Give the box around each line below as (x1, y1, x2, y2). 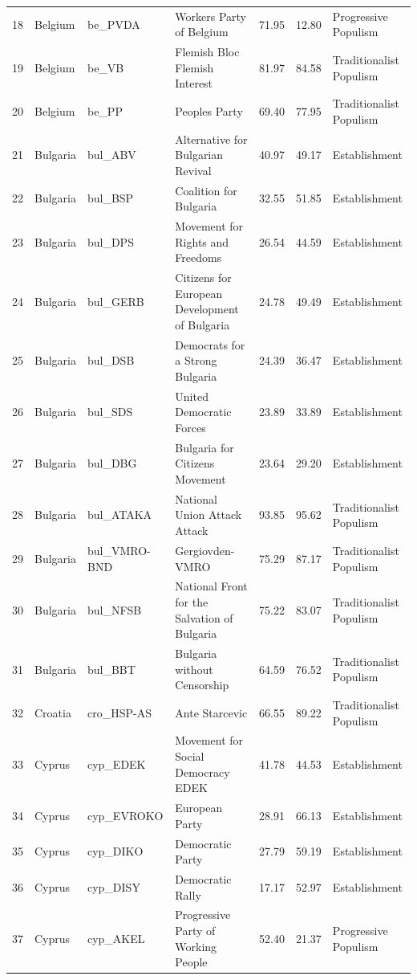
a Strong (175, 352, 217, 369)
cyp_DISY (87, 878, 140, 895)
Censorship (175, 676, 229, 693)
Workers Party (175, 7, 246, 24)
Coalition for (175, 182, 237, 198)
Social (175, 748, 204, 765)
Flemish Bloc (175, 43, 240, 60)
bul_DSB (87, 352, 135, 369)
